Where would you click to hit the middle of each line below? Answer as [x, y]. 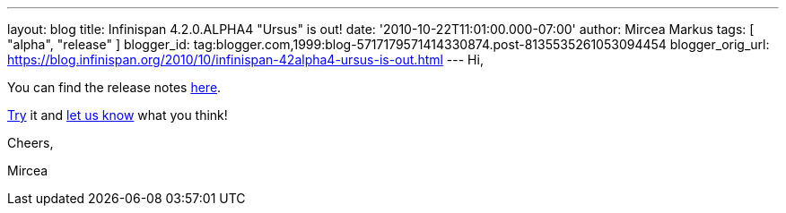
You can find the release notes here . [114, 87]
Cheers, [31, 143]
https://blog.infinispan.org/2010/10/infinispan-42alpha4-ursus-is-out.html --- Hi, [245, 60]
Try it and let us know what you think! [118, 115]
